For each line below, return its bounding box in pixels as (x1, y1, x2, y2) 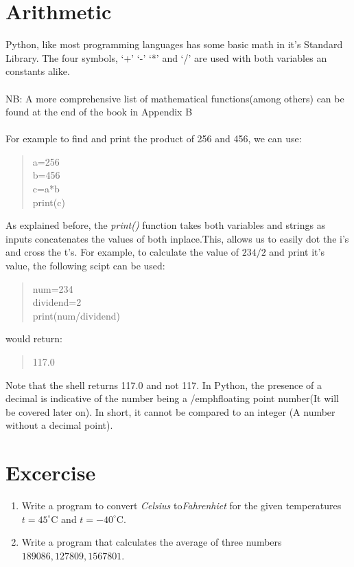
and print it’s (269, 245, 324, 259)
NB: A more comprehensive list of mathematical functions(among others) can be (5, 91, 344, 105)
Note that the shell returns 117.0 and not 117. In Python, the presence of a (5, 377, 322, 392)
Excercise (5, 458, 96, 487)
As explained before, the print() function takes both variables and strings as (5, 218, 326, 232)
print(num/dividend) (32, 308, 121, 322)
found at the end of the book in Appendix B (5, 104, 193, 119)
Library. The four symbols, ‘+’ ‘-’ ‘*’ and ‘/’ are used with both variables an (5, 50, 327, 65)
